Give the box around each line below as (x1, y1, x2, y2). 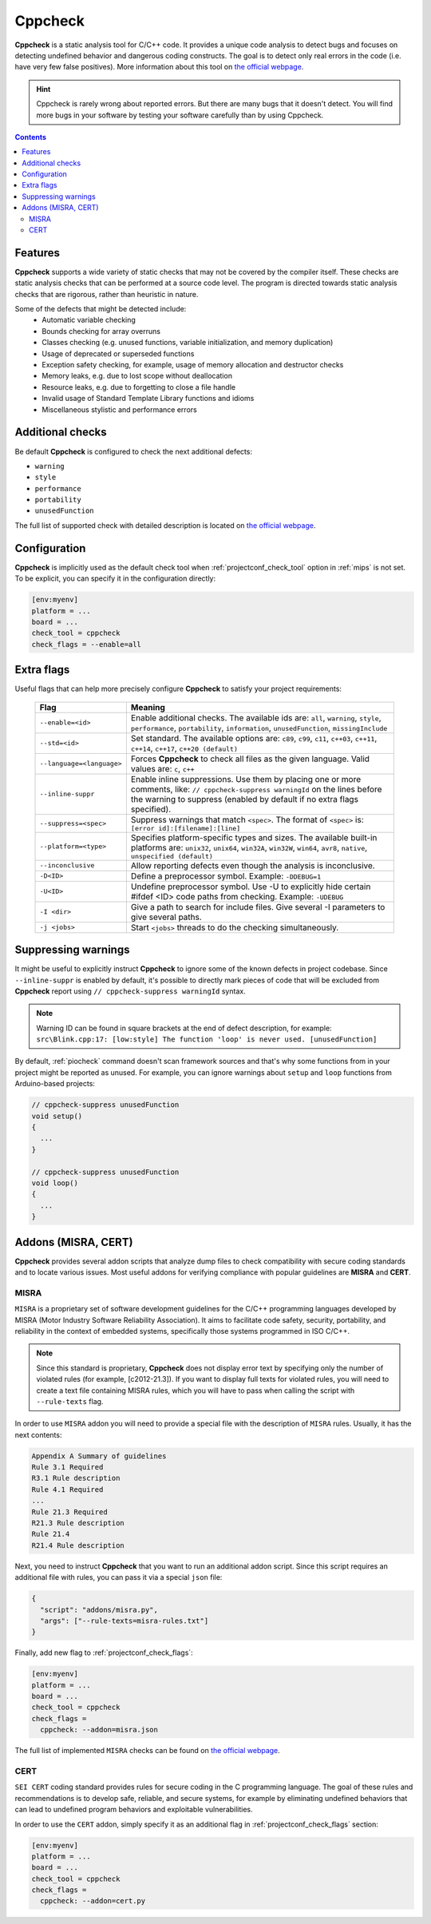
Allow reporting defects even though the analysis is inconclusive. (130, 859, 375, 871)
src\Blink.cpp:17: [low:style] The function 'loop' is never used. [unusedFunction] (36, 1035, 378, 1044)
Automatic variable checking (42, 315, 136, 325)
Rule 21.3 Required (31, 1507, 108, 1517)
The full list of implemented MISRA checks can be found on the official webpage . (14, 1746, 281, 1755)
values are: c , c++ (130, 763, 195, 774)
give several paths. (130, 911, 203, 922)
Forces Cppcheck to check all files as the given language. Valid (130, 753, 370, 764)
